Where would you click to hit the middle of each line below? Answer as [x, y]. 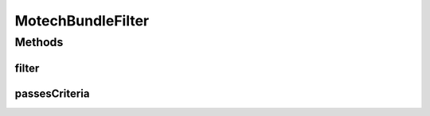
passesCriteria [52, 93]
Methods [39, 42]
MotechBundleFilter [82, 21]
